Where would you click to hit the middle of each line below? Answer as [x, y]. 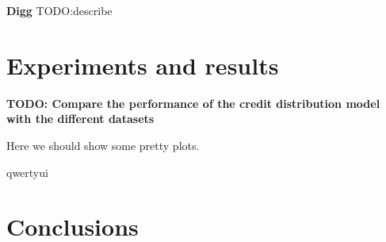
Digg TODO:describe [59, 10]
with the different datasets [80, 119]
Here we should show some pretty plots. [103, 145]
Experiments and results [143, 65]
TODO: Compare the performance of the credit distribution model [193, 103]
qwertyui [27, 172]
